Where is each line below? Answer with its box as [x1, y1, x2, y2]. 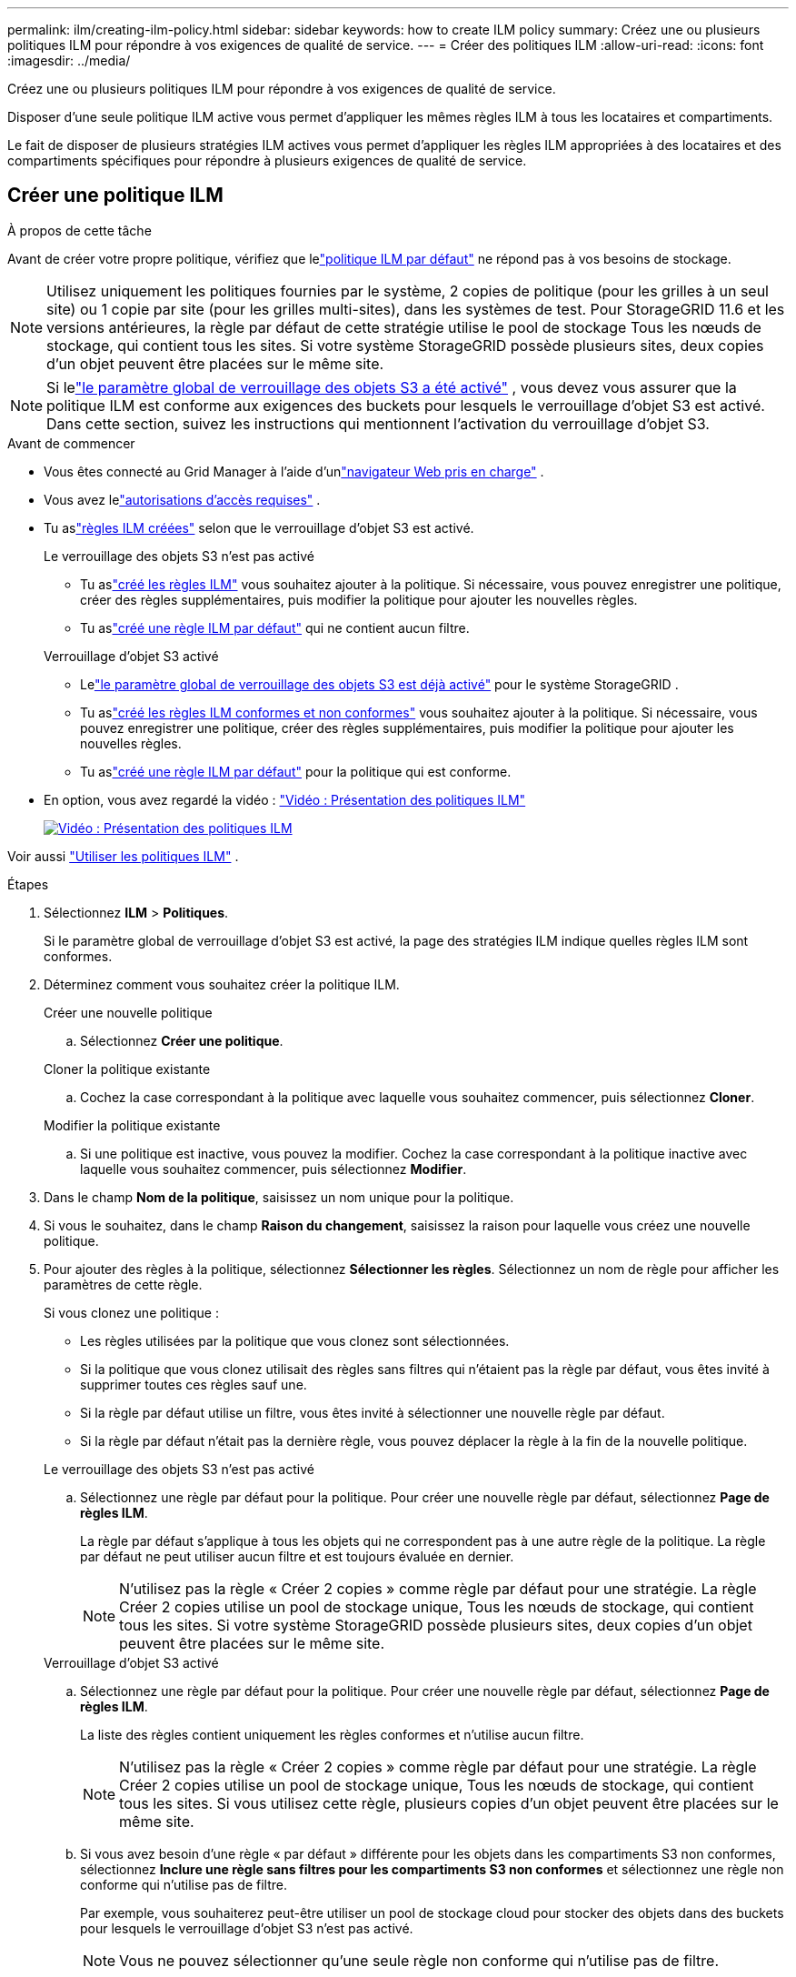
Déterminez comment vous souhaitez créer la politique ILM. [44, 976, 400, 992]
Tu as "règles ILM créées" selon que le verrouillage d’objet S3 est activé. [44, 519, 474, 536]
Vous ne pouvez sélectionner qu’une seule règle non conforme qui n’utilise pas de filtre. [119, 1951, 720, 1970]
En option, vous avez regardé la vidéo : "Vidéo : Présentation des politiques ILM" [44, 791, 526, 808]
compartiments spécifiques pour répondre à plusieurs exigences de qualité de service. [7, 153, 527, 168]
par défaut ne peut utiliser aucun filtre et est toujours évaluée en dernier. [80, 1548, 514, 1564]
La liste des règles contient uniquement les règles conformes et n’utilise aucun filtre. [80, 1726, 584, 1742]
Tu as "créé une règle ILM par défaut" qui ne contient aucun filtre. [80, 619, 470, 636]
